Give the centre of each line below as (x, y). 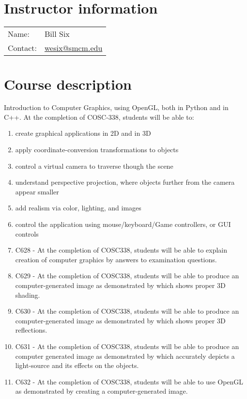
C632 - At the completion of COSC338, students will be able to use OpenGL (129, 381)
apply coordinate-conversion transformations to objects (97, 150)
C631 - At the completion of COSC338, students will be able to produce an (127, 346)
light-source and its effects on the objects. (77, 365)
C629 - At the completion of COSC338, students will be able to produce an (127, 276)
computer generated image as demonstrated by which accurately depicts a (125, 356)
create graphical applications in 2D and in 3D (83, 133)
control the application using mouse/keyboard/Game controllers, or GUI (123, 224)
